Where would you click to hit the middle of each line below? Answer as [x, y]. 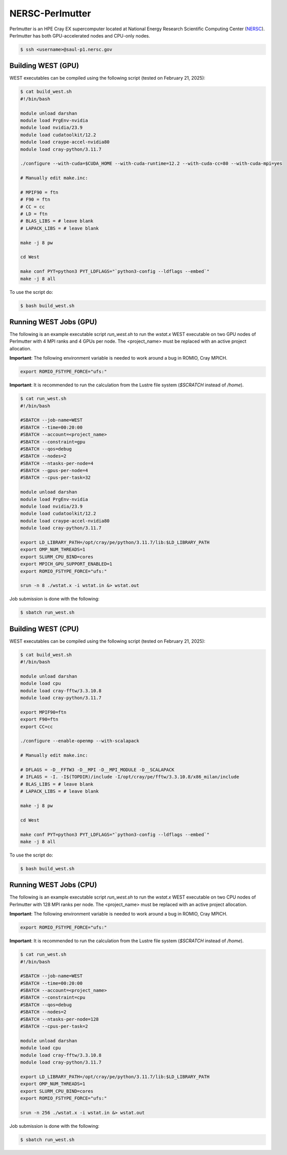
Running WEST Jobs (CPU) [53, 885]
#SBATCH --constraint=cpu [53, 998]
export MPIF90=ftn [43, 712]
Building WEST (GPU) [44, 66]
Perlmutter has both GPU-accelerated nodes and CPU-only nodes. [80, 35]
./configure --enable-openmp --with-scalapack [80, 741]
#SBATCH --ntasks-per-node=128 [60, 1019]
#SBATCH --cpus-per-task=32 [55, 478]
